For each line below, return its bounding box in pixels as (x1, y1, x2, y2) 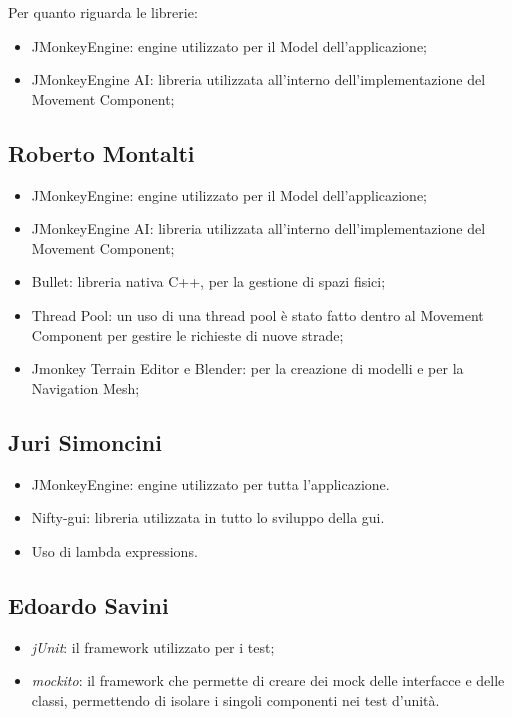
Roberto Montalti (8, 137, 195, 168)
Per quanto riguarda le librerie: (8, 2, 198, 22)
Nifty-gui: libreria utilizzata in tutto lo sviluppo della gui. (31, 507, 385, 528)
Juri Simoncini (8, 426, 162, 457)
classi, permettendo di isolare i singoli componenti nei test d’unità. (31, 689, 440, 710)
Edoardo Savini (8, 589, 169, 620)
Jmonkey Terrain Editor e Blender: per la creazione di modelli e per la (31, 358, 464, 379)
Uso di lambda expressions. (31, 540, 198, 561)
